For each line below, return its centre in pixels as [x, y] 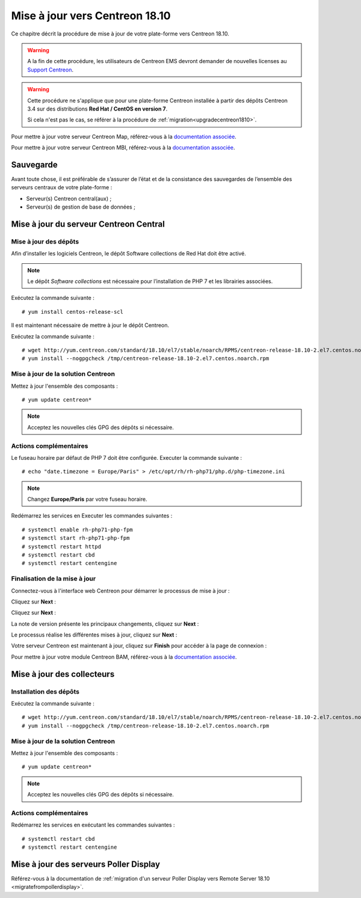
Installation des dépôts [45, 691]
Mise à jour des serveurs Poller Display [86, 864]
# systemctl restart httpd [62, 546]
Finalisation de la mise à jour [54, 579]
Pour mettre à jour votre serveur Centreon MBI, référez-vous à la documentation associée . [123, 148]
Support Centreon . [50, 70]
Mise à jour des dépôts [45, 242]
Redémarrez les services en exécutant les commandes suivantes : [93, 825]
